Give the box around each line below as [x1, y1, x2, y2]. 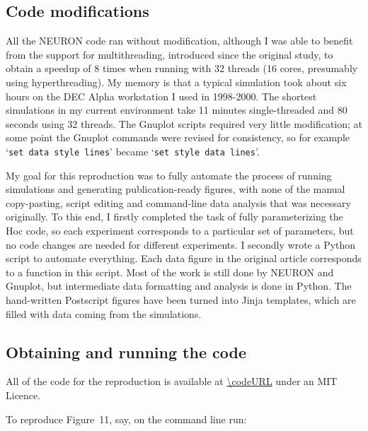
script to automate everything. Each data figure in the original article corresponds [6, 251, 362, 266]
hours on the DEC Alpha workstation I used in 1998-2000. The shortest [6, 88, 317, 103]
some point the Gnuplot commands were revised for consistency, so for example [6, 130, 350, 145]
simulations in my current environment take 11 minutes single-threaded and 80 [6, 102, 347, 117]
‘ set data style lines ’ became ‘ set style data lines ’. [6, 143, 260, 158]
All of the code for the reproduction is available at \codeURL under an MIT [6, 374, 338, 389]
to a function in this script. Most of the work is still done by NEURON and [6, 264, 334, 279]
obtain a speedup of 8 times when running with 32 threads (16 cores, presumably [6, 61, 358, 76]
